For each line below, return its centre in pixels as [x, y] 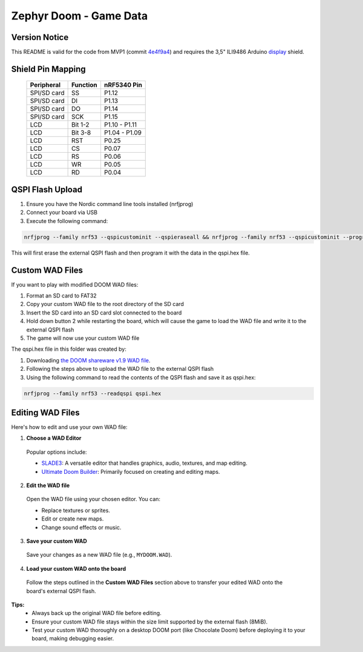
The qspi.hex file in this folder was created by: [69, 349]
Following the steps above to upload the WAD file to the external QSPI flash [120, 369]
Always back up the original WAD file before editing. [96, 613]
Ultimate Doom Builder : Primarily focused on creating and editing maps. [131, 471]
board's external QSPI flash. [61, 591]
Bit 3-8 [81, 133]
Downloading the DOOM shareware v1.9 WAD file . [88, 360]
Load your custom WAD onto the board [76, 568]
